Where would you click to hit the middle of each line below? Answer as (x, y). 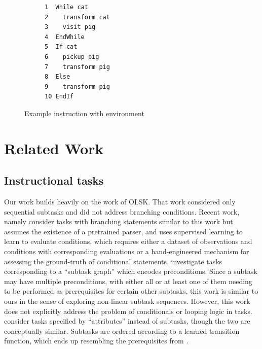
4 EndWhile (65, 37)
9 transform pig (77, 86)
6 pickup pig (72, 57)
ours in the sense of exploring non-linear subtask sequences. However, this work (127, 301)
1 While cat (66, 7)
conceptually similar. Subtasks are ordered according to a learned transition (122, 330)
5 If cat (61, 47)
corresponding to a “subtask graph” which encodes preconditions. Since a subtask (131, 271)
